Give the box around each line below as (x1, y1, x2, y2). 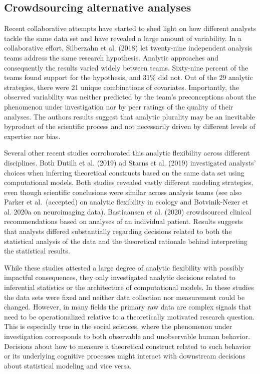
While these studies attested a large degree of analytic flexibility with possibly (4, 262, 244, 272)
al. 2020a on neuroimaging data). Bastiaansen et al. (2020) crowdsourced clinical (4, 206, 251, 216)
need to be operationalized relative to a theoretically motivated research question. (4, 311, 255, 321)
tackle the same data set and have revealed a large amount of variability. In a (4, 32, 241, 43)
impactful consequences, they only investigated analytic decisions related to (4, 272, 235, 282)
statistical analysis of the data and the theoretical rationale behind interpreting (4, 235, 247, 246)
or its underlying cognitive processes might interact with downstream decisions (4, 350, 245, 361)
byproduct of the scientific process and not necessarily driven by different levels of (4, 121, 255, 131)
